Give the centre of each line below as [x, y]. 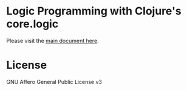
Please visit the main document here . [53, 40]
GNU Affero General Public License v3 [54, 82]
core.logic [32, 24]
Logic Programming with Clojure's [94, 11]
